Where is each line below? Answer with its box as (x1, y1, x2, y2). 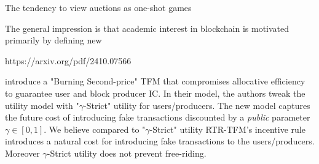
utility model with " (5, 99, 79, 111)
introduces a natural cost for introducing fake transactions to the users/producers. (5, 135, 315, 147)
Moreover (5, 146, 40, 159)
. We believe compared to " (44, 122, 146, 135)
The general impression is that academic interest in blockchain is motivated (5, 21, 289, 34)
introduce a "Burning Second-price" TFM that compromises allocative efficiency (5, 75, 305, 88)
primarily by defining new (5, 34, 102, 47)
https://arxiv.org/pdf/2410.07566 (5, 54, 132, 67)
